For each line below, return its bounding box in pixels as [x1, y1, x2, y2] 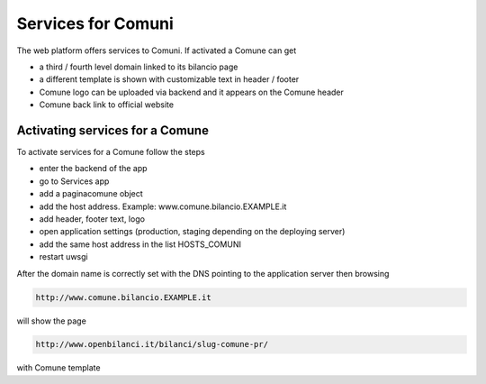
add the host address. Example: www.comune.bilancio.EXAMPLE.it [39, 201, 287, 212]
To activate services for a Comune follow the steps [16, 147, 206, 158]
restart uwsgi [39, 251, 89, 262]
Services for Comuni [16, 14, 175, 33]
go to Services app [39, 176, 110, 187]
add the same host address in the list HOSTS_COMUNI [39, 239, 242, 250]
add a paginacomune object [39, 188, 143, 199]
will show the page [16, 315, 87, 326]
